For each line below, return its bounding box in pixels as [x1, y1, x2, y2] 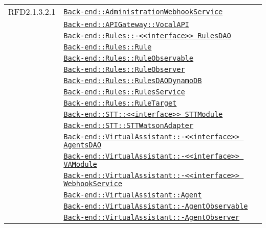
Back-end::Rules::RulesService [63, 88, 185, 96]
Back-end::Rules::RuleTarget [63, 99, 177, 107]
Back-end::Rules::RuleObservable [63, 54, 193, 62]
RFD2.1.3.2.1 [8, 6, 56, 17]
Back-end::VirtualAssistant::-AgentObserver [63, 213, 239, 221]
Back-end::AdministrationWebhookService [63, 7, 223, 16]
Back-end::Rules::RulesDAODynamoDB [63, 77, 202, 85]
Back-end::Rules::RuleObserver [63, 65, 185, 73]
